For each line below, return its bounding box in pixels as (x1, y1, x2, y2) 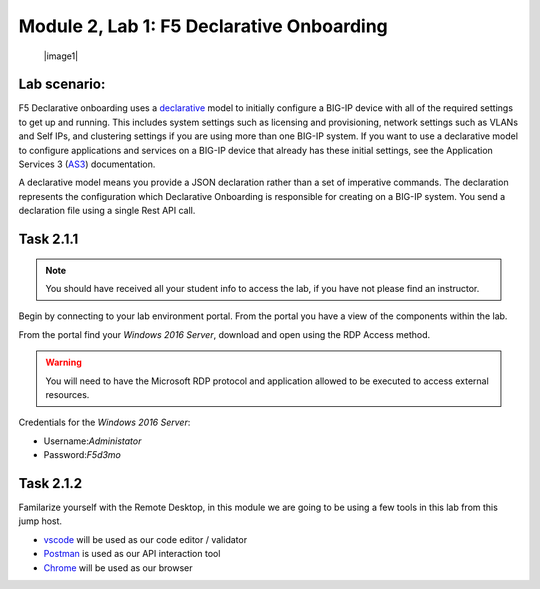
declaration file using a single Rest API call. (18, 205, 196, 217)
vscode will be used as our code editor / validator (43, 533, 248, 545)
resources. (45, 388, 90, 400)
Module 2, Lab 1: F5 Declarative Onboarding (18, 15, 389, 37)
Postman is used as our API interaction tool (43, 548, 221, 560)
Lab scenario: (18, 76, 106, 93)
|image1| (43, 50, 79, 62)
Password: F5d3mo (43, 449, 122, 461)
